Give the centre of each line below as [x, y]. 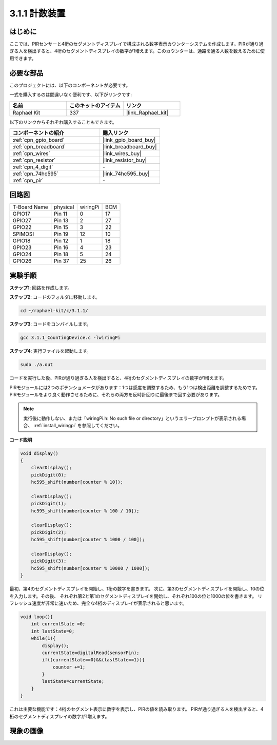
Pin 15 [61, 227]
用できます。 [23, 58]
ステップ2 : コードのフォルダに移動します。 [55, 297]
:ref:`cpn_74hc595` [35, 174]
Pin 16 [61, 247]
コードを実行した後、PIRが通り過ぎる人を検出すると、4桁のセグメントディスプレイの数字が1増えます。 [118, 378]
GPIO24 [22, 254]
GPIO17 [21, 214]
